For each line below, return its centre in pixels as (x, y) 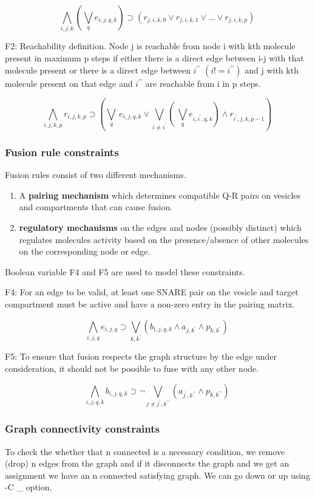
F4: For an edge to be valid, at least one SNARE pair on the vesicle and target (152, 292)
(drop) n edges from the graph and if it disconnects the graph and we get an (147, 463)
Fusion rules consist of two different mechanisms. (96, 175)
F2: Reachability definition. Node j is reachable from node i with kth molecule (150, 46)
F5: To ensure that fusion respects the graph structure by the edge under (141, 356)
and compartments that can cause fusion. (96, 207)
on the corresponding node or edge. (85, 251)
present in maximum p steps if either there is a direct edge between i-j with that (154, 57)
